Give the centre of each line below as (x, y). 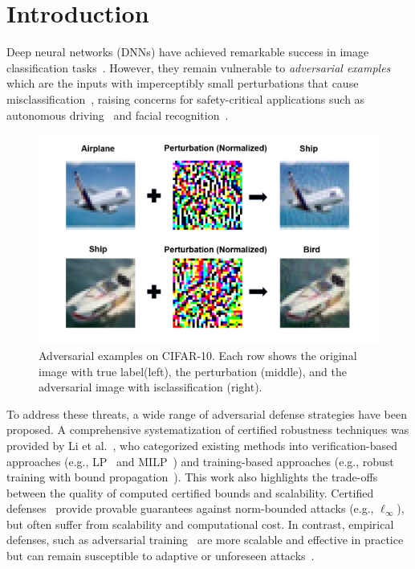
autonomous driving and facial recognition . (118, 115)
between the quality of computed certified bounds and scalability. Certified (190, 492)
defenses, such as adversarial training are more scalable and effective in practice (205, 540)
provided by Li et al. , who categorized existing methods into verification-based (202, 445)
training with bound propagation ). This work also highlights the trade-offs (192, 477)
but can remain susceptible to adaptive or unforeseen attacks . (161, 556)
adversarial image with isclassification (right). (151, 387)
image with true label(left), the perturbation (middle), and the (193, 371)
